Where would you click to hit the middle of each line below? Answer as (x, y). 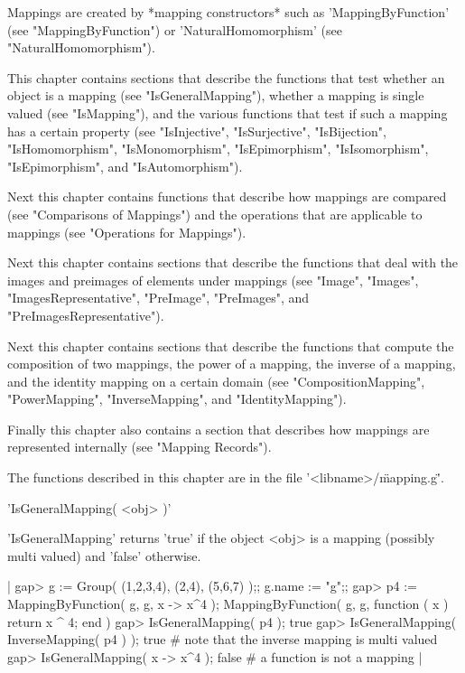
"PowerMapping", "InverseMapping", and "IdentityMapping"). (177, 399)
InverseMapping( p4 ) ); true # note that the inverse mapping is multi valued (223, 639)
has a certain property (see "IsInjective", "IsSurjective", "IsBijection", (197, 131)
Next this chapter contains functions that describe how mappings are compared (227, 196)
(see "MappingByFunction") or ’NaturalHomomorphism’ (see (175, 29)
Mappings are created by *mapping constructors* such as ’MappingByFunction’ (228, 12)
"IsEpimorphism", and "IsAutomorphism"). (125, 166)
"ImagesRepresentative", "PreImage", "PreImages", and (158, 298)
